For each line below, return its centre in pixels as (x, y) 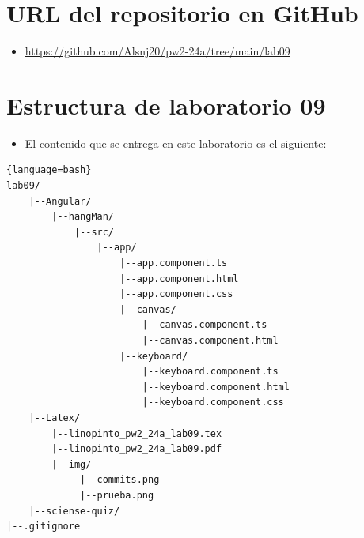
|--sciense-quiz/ (74, 511)
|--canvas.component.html (210, 340)
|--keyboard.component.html (216, 387)
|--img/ (72, 464)
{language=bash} (49, 170)
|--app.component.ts (174, 263)
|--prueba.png (117, 495)
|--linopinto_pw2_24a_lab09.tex (137, 433)
